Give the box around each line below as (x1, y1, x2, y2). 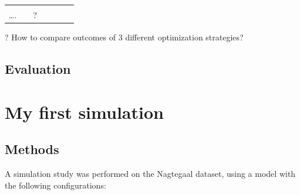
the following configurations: (5, 179, 106, 191)
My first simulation (5, 100, 164, 124)
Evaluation (5, 60, 71, 78)
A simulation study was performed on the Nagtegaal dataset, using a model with (5, 167, 296, 180)
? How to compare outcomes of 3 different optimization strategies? (5, 31, 244, 43)
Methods (5, 140, 59, 158)
